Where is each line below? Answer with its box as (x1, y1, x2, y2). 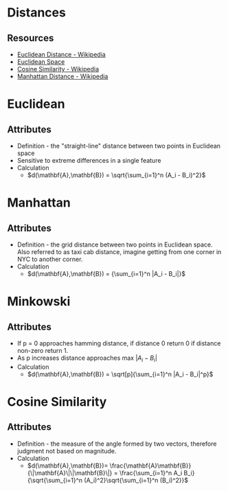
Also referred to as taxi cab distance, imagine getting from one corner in (16, 248, 222, 255)
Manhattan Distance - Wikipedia (16, 72, 109, 80)
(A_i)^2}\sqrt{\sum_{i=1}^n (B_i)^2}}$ (84, 476, 189, 484)
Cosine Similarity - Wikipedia (16, 65, 100, 73)
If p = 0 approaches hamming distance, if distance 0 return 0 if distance (16, 339, 221, 347)
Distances (7, 5, 67, 21)
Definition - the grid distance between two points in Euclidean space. (16, 240, 213, 249)
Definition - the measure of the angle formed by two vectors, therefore (16, 439, 217, 448)
